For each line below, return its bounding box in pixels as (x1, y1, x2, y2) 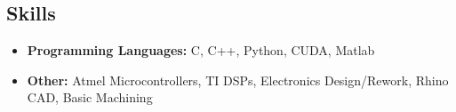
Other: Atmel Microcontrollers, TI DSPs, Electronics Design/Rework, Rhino (27, 70, 449, 89)
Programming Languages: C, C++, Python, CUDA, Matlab (27, 41, 375, 60)
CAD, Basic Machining (27, 88, 153, 107)
